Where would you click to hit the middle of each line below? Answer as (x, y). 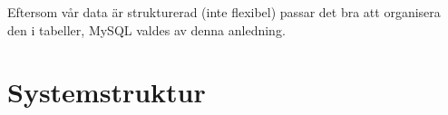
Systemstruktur (107, 92)
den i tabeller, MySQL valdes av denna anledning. (146, 29)
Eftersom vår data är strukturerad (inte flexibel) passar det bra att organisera (224, 12)
